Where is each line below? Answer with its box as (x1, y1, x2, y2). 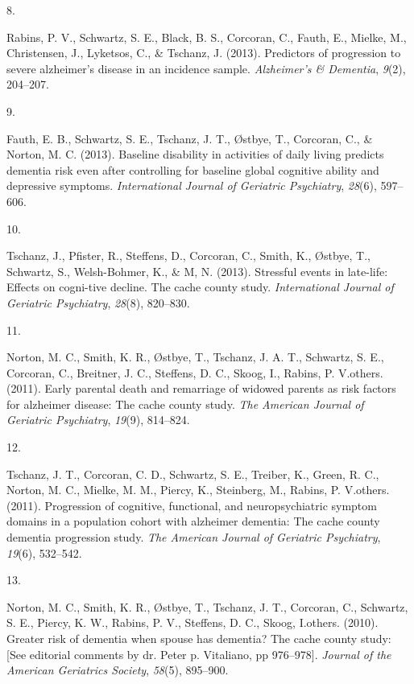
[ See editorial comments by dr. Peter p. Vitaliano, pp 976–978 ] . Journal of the (6, 645, 391, 662)
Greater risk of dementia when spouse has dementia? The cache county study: (6, 630, 391, 646)
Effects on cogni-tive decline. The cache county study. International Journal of (6, 278, 394, 295)
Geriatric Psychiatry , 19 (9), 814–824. (6, 411, 190, 428)
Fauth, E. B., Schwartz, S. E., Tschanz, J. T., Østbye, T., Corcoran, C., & (6, 130, 373, 146)
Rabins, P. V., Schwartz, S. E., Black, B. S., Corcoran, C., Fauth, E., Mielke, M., (6, 28, 407, 45)
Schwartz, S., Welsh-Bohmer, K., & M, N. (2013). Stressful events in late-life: (6, 262, 388, 279)
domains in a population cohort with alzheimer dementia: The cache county (6, 513, 380, 529)
